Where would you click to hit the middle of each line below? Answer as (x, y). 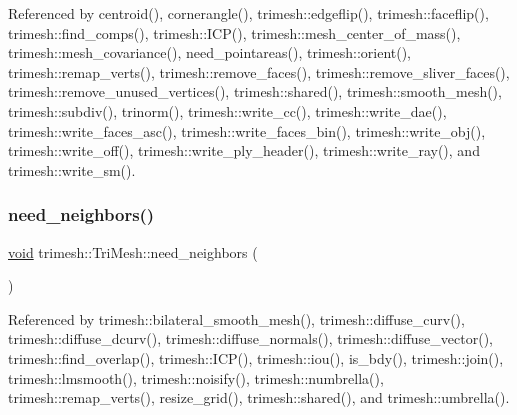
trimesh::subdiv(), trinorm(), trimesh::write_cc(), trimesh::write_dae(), (227, 110)
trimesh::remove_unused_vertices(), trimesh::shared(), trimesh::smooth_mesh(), (255, 91)
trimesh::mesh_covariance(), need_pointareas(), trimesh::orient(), (210, 52)
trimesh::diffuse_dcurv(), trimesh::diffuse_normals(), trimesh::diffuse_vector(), (250, 338)
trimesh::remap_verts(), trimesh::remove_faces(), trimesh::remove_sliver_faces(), (259, 71)
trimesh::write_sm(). (72, 169)
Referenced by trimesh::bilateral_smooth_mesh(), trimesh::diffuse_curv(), (236, 318)
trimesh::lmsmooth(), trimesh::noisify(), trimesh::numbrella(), (196, 377)
